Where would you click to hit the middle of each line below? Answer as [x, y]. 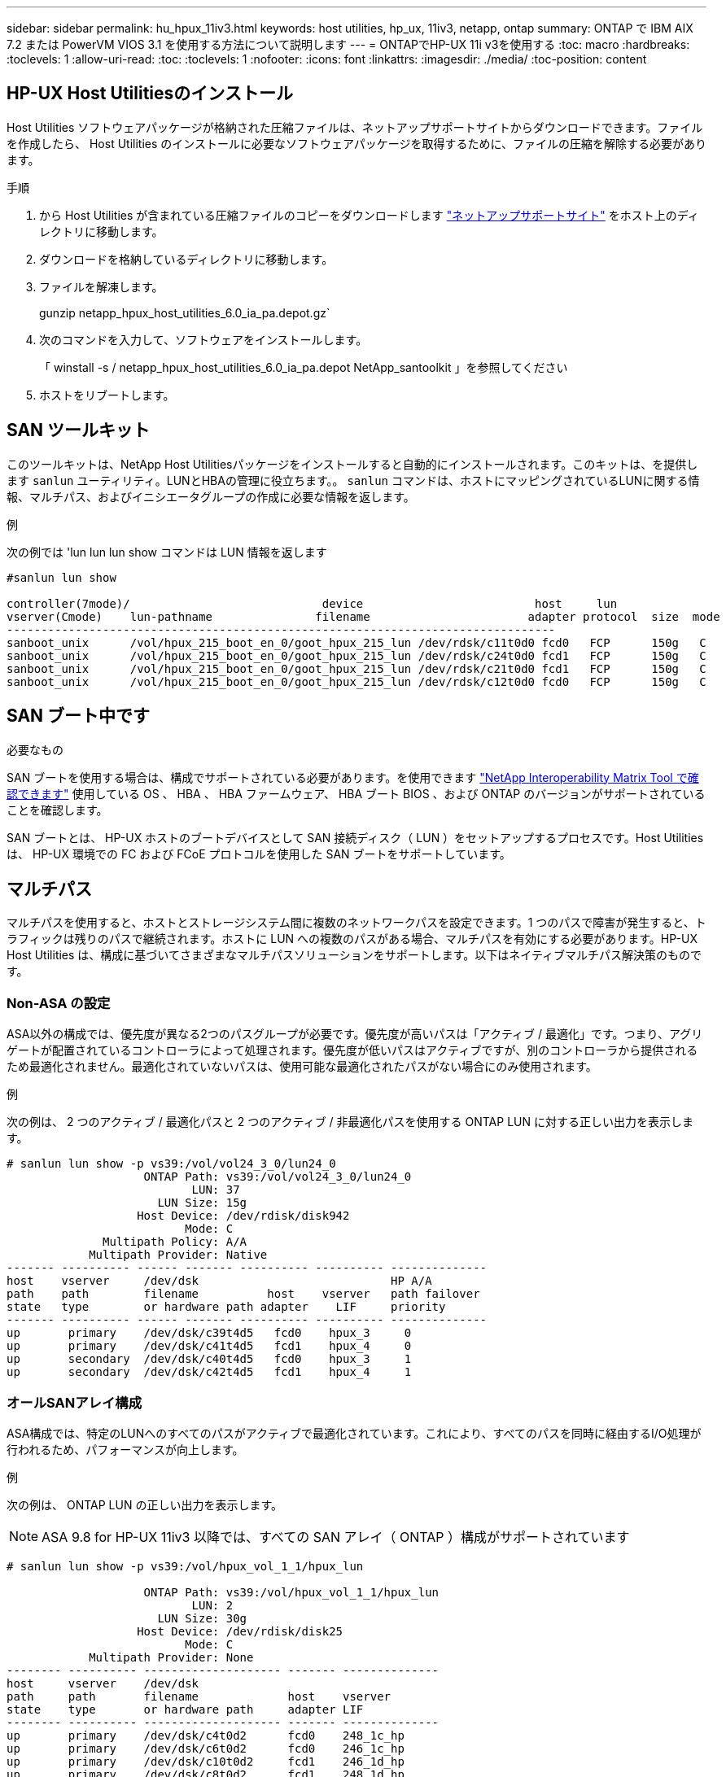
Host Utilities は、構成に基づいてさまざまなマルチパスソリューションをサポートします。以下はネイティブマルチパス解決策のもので [354, 955]
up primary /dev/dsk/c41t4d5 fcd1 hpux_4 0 [209, 1346]
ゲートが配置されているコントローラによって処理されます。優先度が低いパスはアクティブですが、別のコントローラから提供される [352, 1050]
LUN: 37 [216, 1190]
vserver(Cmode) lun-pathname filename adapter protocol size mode [363, 616]
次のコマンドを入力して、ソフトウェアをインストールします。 [203, 339]
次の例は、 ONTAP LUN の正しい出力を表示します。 [144, 1504]
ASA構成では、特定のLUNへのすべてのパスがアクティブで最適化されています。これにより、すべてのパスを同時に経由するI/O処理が [354, 1433]
